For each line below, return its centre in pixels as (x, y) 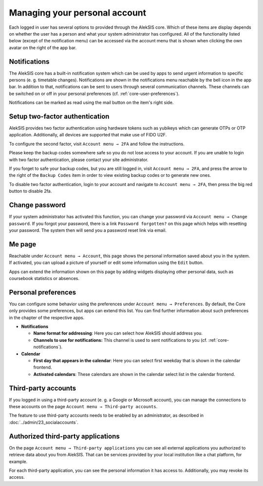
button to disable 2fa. (30, 191)
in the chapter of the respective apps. (47, 318)
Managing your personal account (78, 13)
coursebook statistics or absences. (44, 278)
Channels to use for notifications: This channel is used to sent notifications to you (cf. (120, 340)
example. (18, 461)
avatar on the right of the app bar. (43, 47)
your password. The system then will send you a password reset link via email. (88, 230)
